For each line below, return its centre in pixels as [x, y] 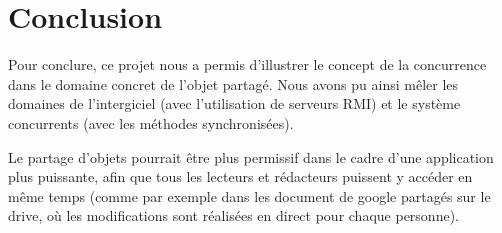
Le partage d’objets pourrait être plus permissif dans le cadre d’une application [251, 156]
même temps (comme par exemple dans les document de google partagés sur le [249, 195]
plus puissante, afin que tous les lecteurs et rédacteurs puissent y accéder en [240, 176]
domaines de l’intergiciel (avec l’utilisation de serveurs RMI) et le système [234, 103]
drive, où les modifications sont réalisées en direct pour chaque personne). [233, 215]
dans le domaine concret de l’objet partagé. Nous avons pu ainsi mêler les [233, 83]
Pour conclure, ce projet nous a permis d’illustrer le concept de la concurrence [247, 64]
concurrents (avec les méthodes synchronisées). [151, 122]
